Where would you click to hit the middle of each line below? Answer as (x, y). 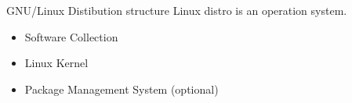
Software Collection (71, 36)
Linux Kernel (56, 63)
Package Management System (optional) (122, 89)
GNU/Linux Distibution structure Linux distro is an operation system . (177, 10)
